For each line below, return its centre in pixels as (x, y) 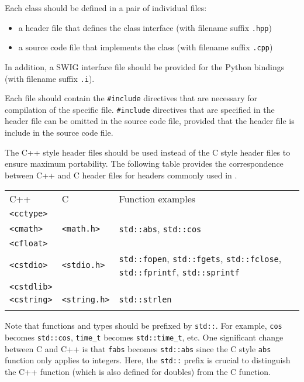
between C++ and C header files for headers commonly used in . (121, 175)
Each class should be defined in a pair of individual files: (106, 8)
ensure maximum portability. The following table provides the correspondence (144, 164)
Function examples (157, 199)
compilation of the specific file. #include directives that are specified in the (140, 109)
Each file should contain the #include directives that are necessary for (131, 98)
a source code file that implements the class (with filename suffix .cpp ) (146, 47)
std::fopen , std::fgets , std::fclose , (200, 259)
